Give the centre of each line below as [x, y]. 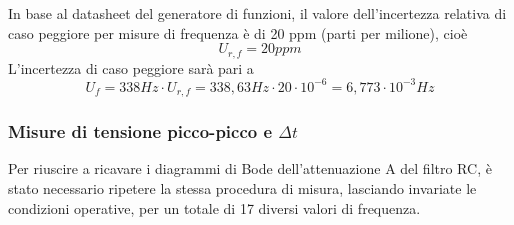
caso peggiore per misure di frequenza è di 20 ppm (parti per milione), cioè [238, 32]
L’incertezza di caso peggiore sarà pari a [131, 67]
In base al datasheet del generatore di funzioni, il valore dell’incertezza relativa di [257, 13]
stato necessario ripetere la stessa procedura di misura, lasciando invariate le [242, 188]
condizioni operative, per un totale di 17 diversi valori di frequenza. [214, 207]
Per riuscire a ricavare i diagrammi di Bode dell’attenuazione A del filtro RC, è [250, 168]
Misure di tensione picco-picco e [140, 131]
